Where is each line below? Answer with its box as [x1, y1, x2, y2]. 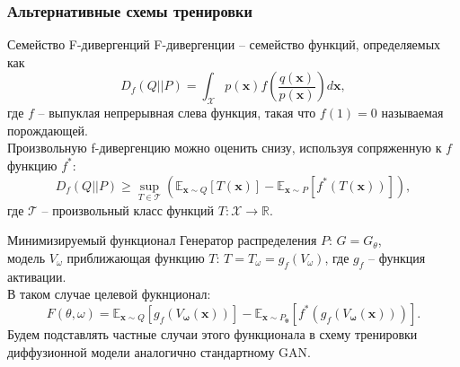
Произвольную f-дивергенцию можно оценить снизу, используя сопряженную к [7, 138, 442, 157]
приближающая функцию [66, 248, 205, 267]
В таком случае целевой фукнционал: [7, 284, 211, 303]
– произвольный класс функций [41, 200, 215, 219]
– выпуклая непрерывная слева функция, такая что [38, 103, 316, 122]
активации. [7, 267, 66, 285]
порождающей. [7, 120, 88, 139]
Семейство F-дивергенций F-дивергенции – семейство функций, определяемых [7, 35, 441, 54]
